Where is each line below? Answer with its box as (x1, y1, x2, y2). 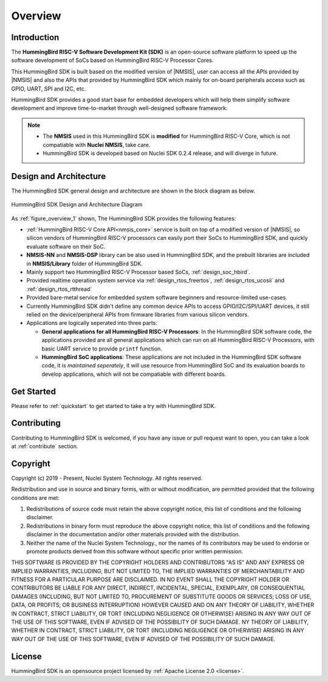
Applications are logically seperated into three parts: (26, 319, 158, 327)
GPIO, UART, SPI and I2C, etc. (11, 85, 86, 92)
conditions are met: (11, 494, 60, 501)
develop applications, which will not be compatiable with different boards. (41, 370, 227, 378)
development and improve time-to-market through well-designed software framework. (11, 104, 228, 112)
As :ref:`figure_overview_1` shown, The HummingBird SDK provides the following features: (11, 214, 236, 222)
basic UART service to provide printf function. (41, 345, 162, 352)
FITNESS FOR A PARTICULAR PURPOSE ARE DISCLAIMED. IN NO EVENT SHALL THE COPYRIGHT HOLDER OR (11, 576, 290, 583)
